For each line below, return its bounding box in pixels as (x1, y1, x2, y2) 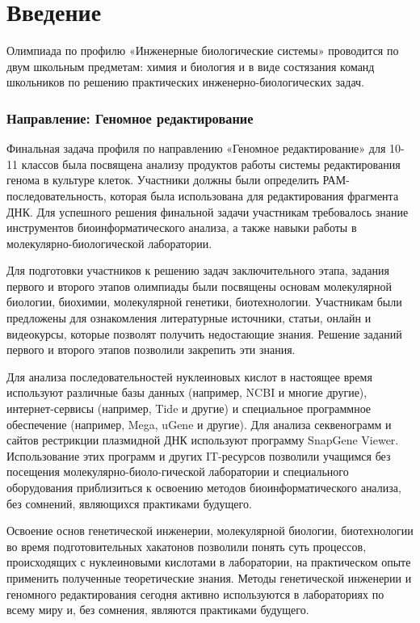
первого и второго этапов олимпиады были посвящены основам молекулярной (6, 277, 392, 294)
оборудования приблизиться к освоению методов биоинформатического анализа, (6, 479, 401, 495)
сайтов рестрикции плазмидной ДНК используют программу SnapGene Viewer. (6, 431, 399, 448)
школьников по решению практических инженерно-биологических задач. (6, 74, 365, 91)
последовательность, (6, 187, 107, 204)
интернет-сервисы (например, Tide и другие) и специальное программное (6, 400, 372, 417)
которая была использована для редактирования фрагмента (110, 187, 399, 204)
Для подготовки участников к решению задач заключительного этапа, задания (6, 262, 389, 279)
